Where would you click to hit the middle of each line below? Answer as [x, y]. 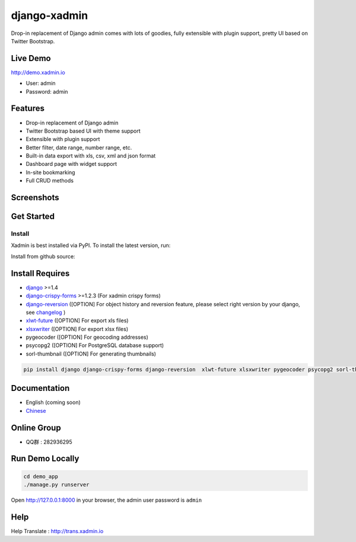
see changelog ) [46, 312]
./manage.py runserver [56, 485]
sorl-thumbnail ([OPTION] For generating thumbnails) [91, 354]
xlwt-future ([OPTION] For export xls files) [77, 320]
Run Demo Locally [45, 459]
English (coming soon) [53, 402]
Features [28, 109]
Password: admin [47, 91]
